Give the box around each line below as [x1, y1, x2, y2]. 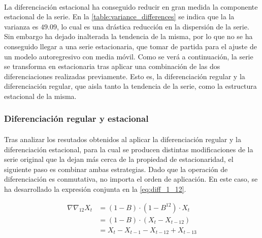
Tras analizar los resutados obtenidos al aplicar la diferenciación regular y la [4, 133, 241, 144]
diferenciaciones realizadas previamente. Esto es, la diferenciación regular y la [4, 71, 245, 81]
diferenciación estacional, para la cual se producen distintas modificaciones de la [4, 144, 253, 154]
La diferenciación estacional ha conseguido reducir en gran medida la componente [4, 1, 258, 12]
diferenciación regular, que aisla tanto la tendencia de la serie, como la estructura [4, 81, 257, 91]
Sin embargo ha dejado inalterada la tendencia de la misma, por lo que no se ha [4, 31, 253, 42]
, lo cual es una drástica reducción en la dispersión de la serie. [56, 21, 249, 31]
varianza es [4, 21, 39, 31]
